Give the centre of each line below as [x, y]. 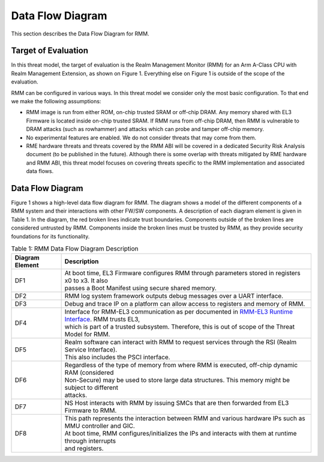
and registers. [84, 449]
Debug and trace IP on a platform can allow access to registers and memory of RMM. [185, 304]
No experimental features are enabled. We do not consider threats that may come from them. [141, 138]
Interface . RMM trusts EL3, [102, 320]
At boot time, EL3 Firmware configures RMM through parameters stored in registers [183, 273]
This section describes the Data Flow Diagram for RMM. [80, 34]
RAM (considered [89, 372]
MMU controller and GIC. [100, 426]
